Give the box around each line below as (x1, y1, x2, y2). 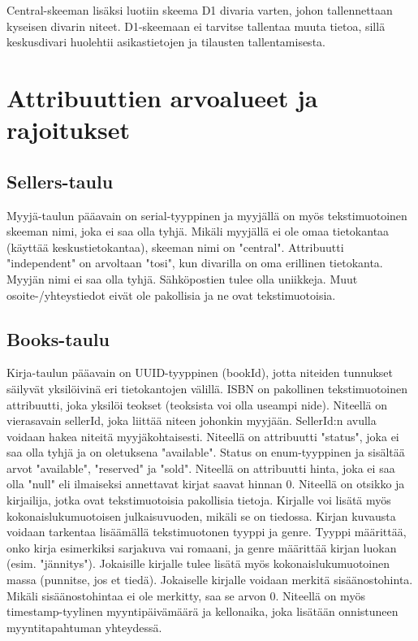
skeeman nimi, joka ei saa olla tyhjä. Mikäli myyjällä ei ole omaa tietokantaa (6, 223, 390, 240)
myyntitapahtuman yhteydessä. (6, 618, 162, 635)
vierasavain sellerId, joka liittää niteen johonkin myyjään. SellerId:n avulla (6, 412, 377, 429)
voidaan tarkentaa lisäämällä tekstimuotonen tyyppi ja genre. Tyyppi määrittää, (6, 523, 407, 540)
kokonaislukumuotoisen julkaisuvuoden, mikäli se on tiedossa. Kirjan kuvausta (6, 507, 396, 524)
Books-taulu (6, 326, 110, 351)
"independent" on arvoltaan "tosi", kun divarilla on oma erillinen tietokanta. (6, 254, 383, 271)
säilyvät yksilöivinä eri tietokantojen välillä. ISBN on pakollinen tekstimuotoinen (6, 379, 408, 396)
